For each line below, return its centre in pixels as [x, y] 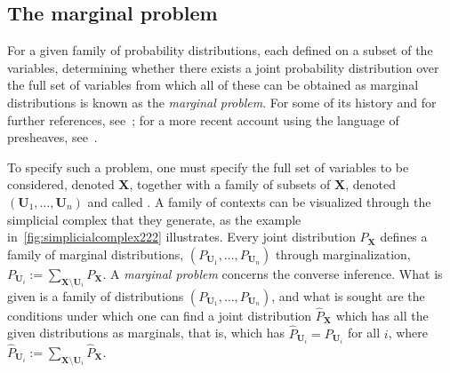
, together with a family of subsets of [230, 184]
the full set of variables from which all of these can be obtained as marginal [213, 85]
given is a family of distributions [96, 295]
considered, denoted [61, 184]
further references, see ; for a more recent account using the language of [203, 119]
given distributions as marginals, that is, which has [146, 333]
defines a [404, 237]
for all [364, 333]
